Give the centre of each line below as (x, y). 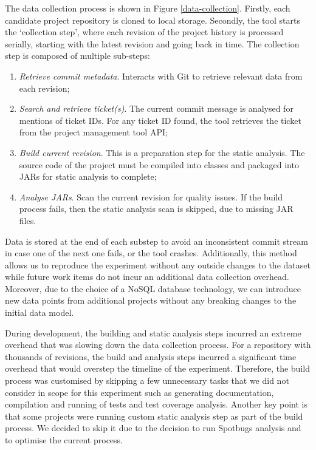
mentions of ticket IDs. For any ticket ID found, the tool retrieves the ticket (160, 120)
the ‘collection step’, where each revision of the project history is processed (144, 32)
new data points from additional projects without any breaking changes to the (151, 300)
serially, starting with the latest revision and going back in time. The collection (152, 43)
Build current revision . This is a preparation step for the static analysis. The (162, 152)
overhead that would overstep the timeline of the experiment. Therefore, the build (157, 368)
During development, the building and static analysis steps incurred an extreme (153, 332)
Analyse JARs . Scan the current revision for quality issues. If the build (151, 196)
